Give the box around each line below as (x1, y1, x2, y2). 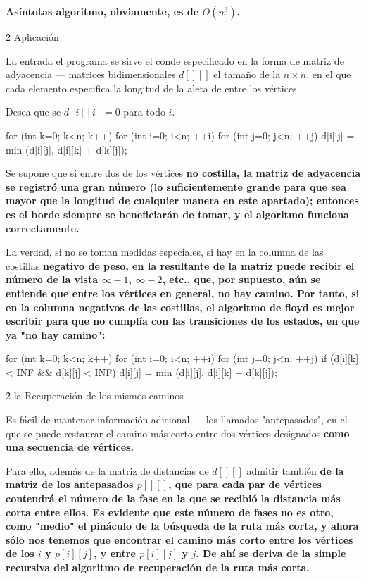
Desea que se (6, 104, 61, 119)
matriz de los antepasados (6, 477, 134, 492)
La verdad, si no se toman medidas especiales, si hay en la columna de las (6, 244, 324, 259)
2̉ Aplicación (6, 30, 59, 44)
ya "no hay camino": (6, 327, 106, 342)
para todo (123, 104, 165, 119)
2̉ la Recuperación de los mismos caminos (6, 388, 184, 403)
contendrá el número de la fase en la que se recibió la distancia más (6, 491, 341, 506)
